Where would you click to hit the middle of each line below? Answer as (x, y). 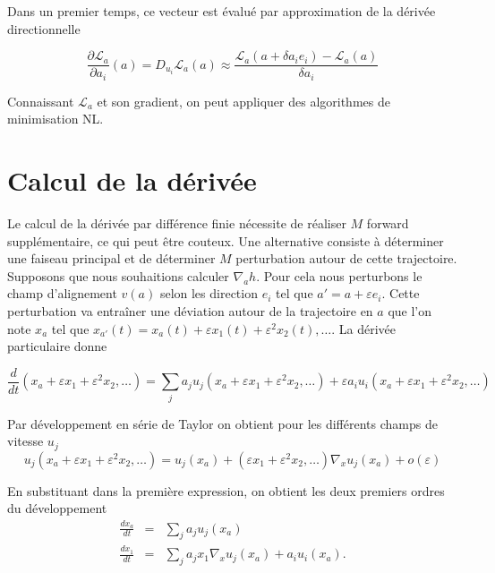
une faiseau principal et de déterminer (111, 258)
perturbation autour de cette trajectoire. (346, 258)
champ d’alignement (62, 293)
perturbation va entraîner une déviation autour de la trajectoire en (190, 310)
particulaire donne (57, 346)
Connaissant (41, 101)
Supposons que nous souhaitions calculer (118, 275)
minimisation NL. (55, 119)
